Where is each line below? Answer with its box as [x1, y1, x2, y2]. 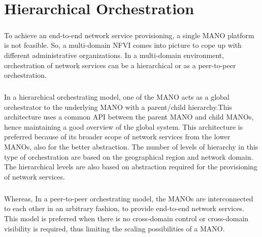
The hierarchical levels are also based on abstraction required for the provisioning [4, 161, 257, 172]
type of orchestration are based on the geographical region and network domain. [4, 151, 253, 162]
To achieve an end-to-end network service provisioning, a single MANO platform [4, 29, 254, 40]
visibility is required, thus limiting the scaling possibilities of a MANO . [4, 223, 225, 233]
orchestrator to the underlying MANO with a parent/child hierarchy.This [4, 101, 232, 112]
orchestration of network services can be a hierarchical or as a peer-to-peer [4, 60, 236, 70]
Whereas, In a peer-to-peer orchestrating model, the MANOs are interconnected [4, 193, 253, 203]
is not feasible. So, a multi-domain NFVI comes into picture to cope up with [4, 40, 242, 50]
